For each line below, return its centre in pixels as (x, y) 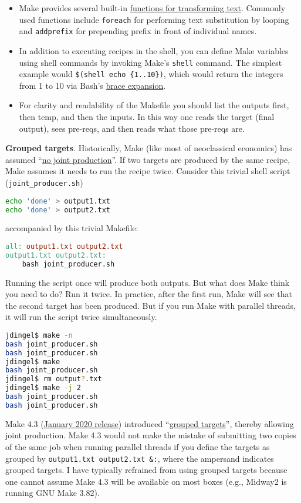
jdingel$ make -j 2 (43, 388)
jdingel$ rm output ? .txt (54, 379)
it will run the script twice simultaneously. (81, 317)
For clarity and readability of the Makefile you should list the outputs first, (154, 105)
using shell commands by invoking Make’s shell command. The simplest (150, 62)
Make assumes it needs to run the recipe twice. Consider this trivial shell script (148, 171)
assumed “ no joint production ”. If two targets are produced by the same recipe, (148, 159)
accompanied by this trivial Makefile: (72, 228)
